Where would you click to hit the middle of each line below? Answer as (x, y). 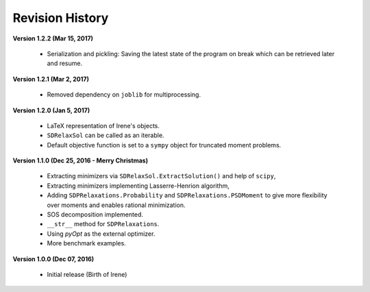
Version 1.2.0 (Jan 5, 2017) (51, 110)
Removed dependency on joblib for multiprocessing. (124, 95)
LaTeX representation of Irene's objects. (103, 125)
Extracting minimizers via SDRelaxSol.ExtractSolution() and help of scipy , (161, 176)
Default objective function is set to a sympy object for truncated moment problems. (164, 145)
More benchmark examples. (86, 243)
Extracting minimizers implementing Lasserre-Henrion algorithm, (138, 186)
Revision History (61, 18)
